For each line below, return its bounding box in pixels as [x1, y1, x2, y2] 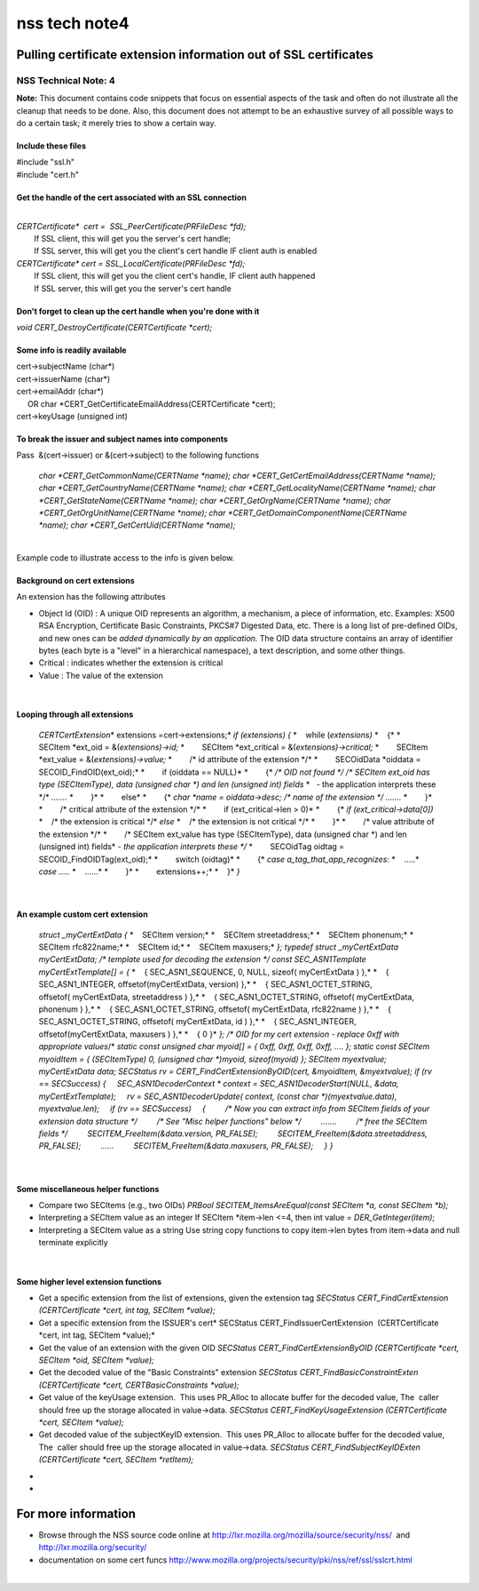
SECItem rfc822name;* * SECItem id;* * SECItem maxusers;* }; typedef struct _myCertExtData [38, 942, 399, 952]
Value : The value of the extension [38, 670, 163, 680]
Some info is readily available [16, 345, 128, 355]
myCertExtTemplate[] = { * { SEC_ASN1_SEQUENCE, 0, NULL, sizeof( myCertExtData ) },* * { [38, 967, 389, 977]
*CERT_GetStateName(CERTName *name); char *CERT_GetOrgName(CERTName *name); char [38, 495, 391, 505]
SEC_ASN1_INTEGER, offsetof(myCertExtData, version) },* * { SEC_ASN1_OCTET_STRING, [38, 979, 373, 990]
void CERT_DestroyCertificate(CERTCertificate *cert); [16, 322, 213, 332]
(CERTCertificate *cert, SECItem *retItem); [38, 1454, 194, 1465]
